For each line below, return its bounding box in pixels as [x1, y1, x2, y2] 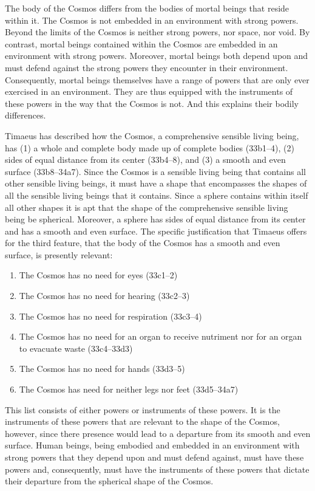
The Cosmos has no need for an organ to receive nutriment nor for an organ [19, 330, 302, 343]
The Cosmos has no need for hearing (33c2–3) [19, 289, 190, 302]
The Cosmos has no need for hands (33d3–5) [19, 362, 185, 375]
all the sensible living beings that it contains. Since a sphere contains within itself [5, 188, 308, 201]
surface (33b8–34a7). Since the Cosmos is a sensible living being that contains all [5, 165, 307, 177]
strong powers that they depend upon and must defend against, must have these [5, 451, 304, 463]
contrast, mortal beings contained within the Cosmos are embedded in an [5, 37, 278, 50]
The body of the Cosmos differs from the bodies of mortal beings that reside [5, 2, 290, 14]
